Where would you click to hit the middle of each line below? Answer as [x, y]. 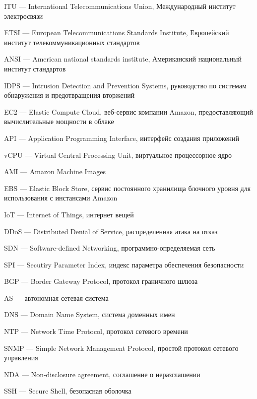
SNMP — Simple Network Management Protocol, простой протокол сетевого [121, 348]
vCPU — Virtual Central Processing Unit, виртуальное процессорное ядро [118, 155]
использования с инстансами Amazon [61, 198]
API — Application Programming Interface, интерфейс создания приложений [122, 138]
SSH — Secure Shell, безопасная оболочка [68, 391]
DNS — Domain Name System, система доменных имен [90, 314]
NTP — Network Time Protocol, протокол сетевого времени [96, 331]
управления [21, 358]
